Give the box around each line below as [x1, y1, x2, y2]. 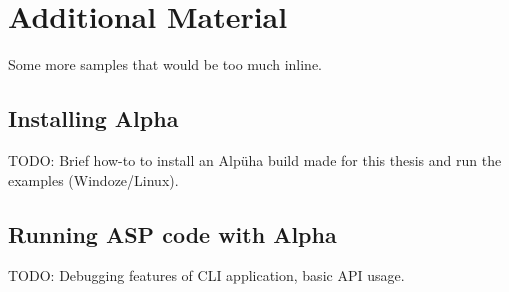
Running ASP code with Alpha [8, 218, 337, 249]
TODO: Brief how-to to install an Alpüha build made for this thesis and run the [8, 149, 502, 170]
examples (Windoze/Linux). [8, 169, 179, 190]
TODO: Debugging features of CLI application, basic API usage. [8, 265, 405, 286]
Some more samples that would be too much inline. [8, 54, 323, 75]
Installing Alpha [8, 103, 179, 134]
